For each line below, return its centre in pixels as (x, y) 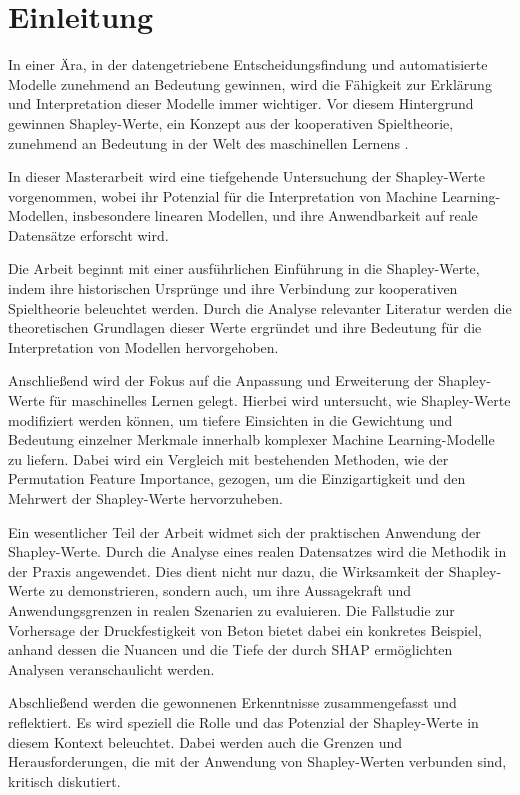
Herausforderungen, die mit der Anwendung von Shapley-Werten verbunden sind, (257, 761)
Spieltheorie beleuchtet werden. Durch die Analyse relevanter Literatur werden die (260, 307)
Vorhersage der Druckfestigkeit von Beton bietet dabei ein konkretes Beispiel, (245, 629)
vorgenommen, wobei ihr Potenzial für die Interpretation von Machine (222, 195)
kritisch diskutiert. (64, 780)
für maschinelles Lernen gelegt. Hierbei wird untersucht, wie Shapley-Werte (280, 400)
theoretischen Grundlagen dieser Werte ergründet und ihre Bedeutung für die (245, 327)
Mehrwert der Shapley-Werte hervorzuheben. (145, 498)
